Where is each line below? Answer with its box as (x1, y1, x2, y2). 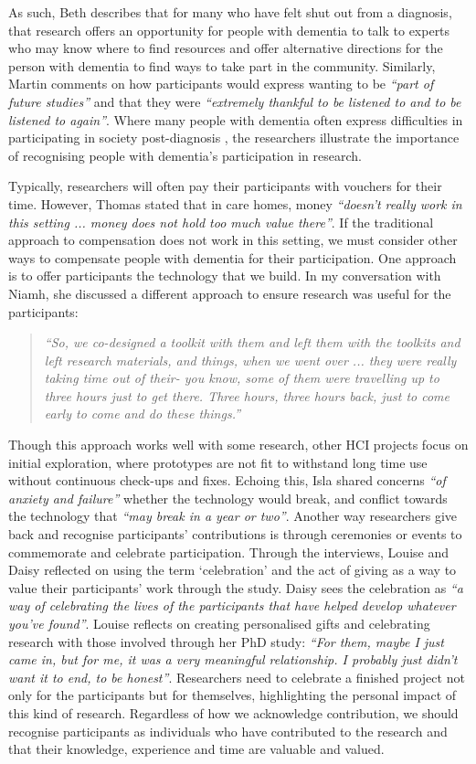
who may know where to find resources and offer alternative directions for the (8, 38, 443, 58)
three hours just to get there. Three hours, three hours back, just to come (44, 386, 450, 405)
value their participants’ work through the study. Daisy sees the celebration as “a (8, 578, 463, 597)
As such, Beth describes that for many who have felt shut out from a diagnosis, (8, 3, 452, 21)
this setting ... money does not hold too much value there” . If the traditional (8, 212, 434, 231)
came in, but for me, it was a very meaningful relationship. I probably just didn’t (8, 650, 458, 669)
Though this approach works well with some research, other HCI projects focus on (8, 435, 469, 454)
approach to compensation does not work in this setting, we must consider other (8, 230, 458, 249)
